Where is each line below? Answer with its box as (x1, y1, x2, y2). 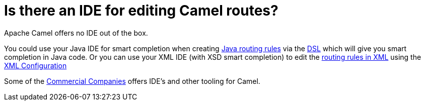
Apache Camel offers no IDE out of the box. (4, 28, 148, 37)
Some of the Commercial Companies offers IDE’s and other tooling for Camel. (4, 76, 260, 85)
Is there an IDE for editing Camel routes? (4, 2, 278, 19)
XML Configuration (4, 61, 67, 70)
